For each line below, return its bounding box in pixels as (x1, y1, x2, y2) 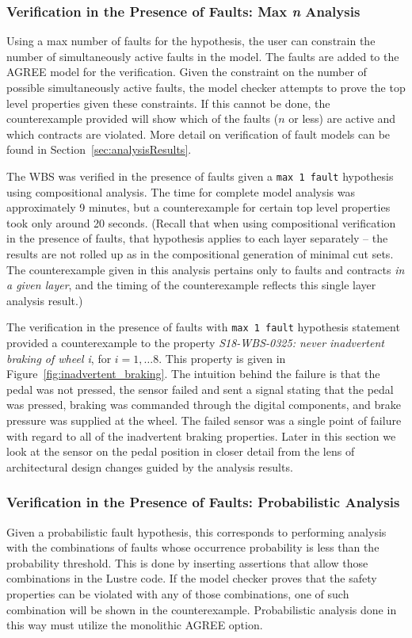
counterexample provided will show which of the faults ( (6, 110, 279, 127)
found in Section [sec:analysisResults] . (6, 141, 192, 158)
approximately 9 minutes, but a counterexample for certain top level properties (6, 199, 391, 216)
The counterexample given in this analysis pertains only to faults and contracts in (6, 261, 405, 277)
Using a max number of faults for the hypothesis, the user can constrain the (6, 32, 376, 49)
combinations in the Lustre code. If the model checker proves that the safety (6, 570, 377, 586)
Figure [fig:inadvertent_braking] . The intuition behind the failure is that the (6, 365, 380, 382)
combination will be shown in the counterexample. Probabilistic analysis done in (6, 601, 397, 617)
